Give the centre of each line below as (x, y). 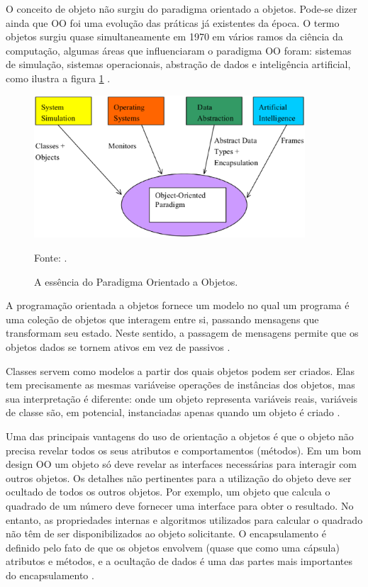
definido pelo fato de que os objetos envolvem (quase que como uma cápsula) (173, 547)
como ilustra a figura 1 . (58, 78)
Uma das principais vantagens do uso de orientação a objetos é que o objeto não (180, 436)
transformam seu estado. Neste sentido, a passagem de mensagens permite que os (182, 333)
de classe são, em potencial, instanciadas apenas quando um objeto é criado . (173, 412)
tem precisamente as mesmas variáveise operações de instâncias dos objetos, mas (180, 385)
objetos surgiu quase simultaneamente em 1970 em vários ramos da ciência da (174, 37)
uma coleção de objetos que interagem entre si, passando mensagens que (162, 319)
